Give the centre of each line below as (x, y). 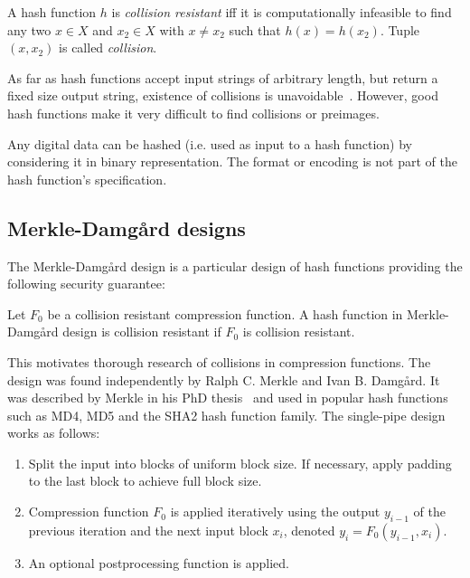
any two (29, 29)
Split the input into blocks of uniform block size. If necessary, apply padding (240, 463)
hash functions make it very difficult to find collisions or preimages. (193, 113)
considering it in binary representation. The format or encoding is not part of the (232, 161)
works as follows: (54, 433)
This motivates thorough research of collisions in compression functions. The (219, 361)
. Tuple (400, 29)
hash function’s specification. (87, 179)
